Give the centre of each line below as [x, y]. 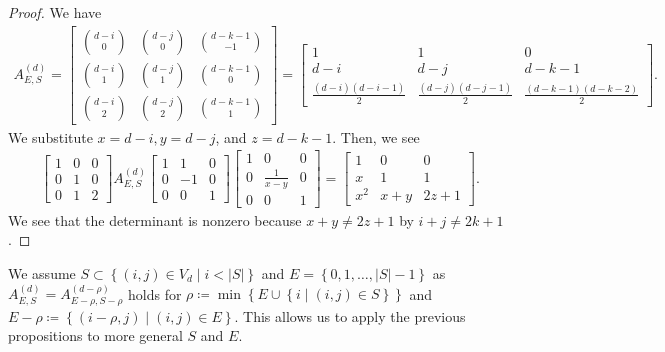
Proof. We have [55, 12]
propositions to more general [95, 335]
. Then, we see [376, 136]
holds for [155, 293]
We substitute [50, 136]
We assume [42, 272]
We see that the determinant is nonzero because [155, 219]
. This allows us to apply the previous [350, 315]
